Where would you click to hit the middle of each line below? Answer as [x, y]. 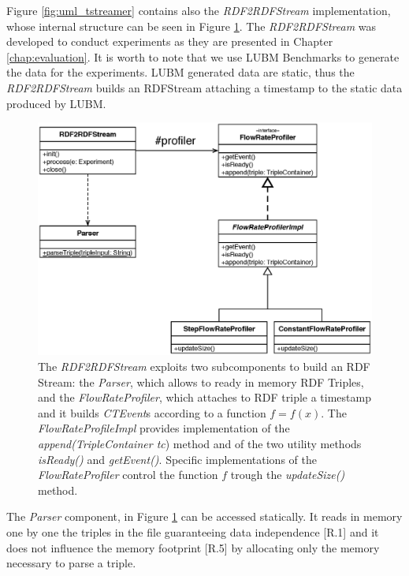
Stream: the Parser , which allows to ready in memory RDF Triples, [201, 382]
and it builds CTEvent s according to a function [152, 412]
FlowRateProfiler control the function [128, 475]
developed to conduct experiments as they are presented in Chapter [170, 41]
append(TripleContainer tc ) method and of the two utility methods [200, 443]
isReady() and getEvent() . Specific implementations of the [177, 459]
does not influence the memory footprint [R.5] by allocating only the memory [193, 547]
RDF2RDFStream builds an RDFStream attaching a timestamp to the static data [204, 87]
